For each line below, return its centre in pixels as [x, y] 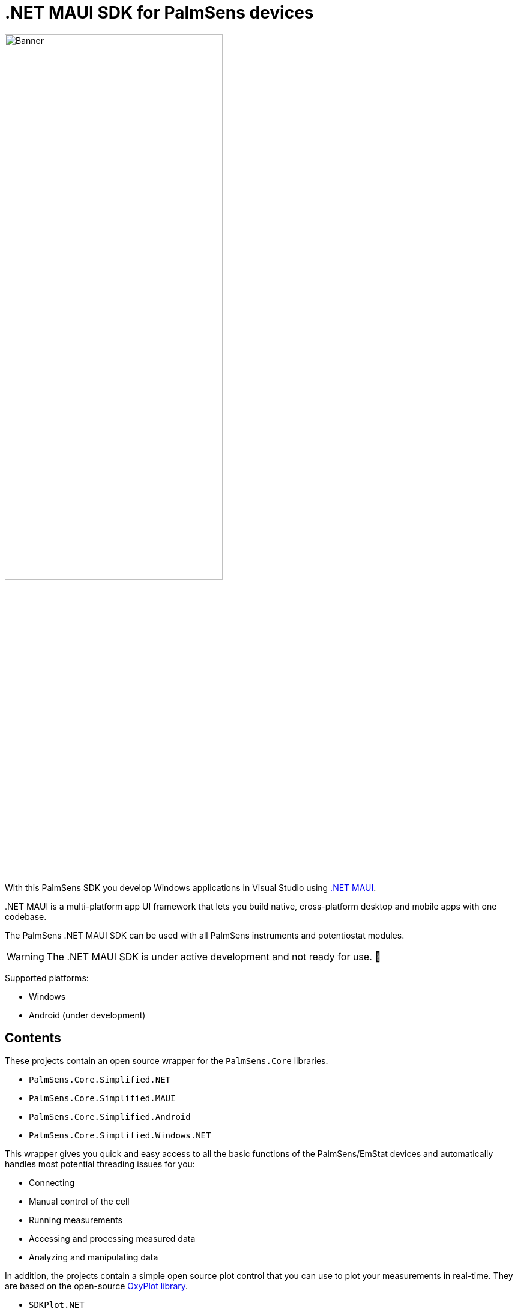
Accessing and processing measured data [112, 1239]
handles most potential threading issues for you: [100, 1164]
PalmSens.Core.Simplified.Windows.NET [120, 1136]
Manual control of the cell [79, 1202]
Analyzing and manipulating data [94, 1257]
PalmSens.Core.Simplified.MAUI [102, 1099]
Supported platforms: [47, 978]
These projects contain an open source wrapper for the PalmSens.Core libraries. [167, 1061]
